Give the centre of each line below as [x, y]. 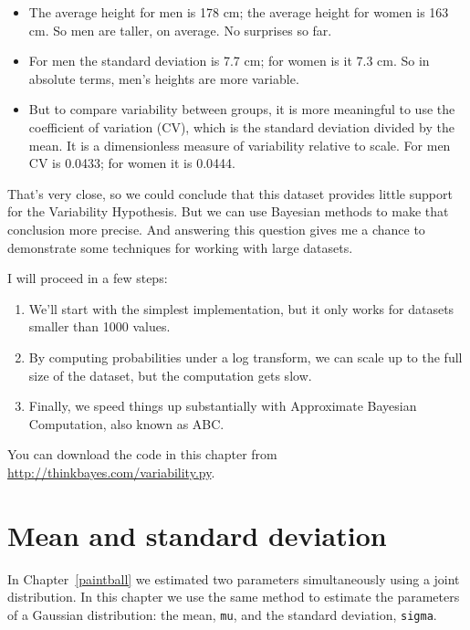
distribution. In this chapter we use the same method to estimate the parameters [234, 597]
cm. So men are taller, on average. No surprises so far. [180, 30]
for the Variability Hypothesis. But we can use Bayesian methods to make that [228, 211]
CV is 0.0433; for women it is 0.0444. [132, 163]
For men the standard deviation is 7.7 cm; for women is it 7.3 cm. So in [229, 61]
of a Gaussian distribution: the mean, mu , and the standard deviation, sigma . [222, 614]
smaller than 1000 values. [99, 326]
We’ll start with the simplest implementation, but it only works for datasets [241, 308]
